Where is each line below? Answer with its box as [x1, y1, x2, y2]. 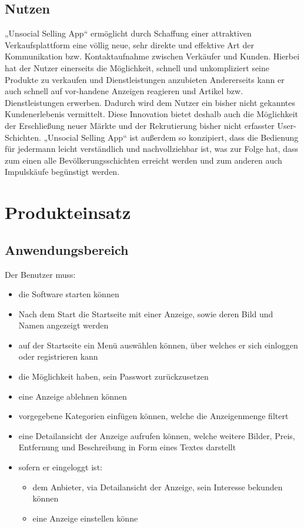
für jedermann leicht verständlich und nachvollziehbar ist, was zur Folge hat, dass [5, 142, 298, 155]
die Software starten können [18, 288, 119, 300]
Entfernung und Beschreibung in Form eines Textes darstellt [18, 441, 236, 453]
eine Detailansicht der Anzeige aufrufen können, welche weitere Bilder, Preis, [18, 429, 295, 441]
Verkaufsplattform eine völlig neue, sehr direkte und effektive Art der [5, 38, 254, 51]
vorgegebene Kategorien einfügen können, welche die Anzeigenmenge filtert [18, 410, 289, 422]
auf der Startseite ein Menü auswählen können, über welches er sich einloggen [18, 338, 298, 351]
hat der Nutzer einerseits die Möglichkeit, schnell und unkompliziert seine [5, 61, 270, 74]
